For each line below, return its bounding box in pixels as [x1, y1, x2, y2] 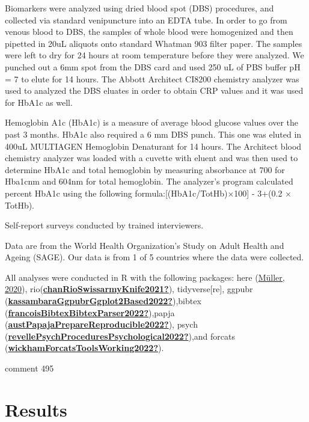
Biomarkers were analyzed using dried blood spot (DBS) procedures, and [5, 2, 274, 14]
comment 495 [5, 362, 54, 375]
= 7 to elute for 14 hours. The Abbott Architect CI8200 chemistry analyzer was [5, 72, 299, 85]
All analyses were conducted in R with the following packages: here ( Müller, [5, 271, 285, 283]
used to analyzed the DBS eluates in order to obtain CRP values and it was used [5, 84, 304, 97]
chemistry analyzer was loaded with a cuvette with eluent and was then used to [5, 151, 298, 164]
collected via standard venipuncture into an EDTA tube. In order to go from [5, 13, 287, 26]
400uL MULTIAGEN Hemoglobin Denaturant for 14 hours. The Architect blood [5, 139, 302, 152]
